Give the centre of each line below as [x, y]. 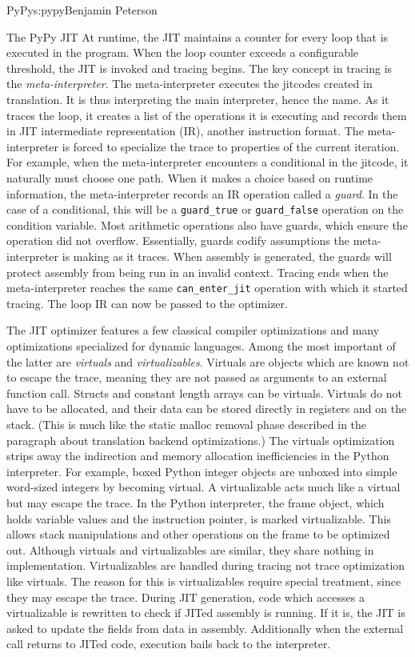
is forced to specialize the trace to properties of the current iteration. [231, 146]
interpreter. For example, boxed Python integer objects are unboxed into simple [202, 471]
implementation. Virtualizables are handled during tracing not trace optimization [206, 565]
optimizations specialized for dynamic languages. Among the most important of [201, 346]
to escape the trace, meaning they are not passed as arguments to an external [197, 377]
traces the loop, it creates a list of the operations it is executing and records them [207, 115]
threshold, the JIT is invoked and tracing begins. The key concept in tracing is [200, 68]
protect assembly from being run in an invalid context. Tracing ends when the [198, 272]
